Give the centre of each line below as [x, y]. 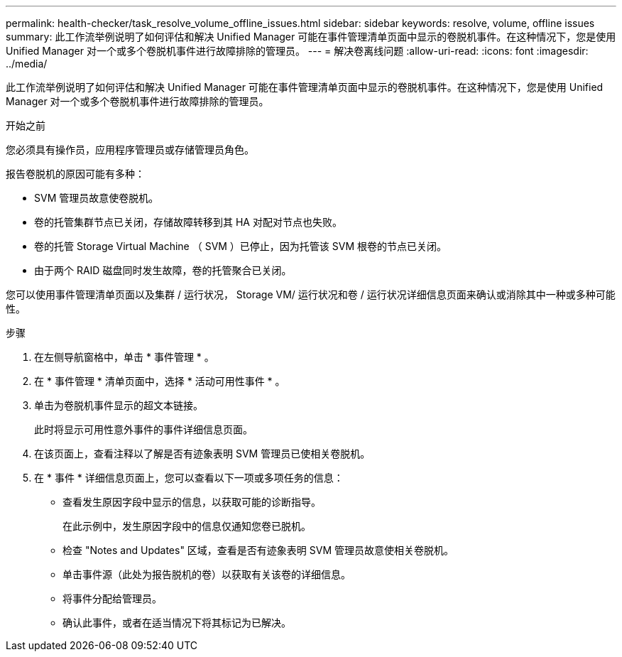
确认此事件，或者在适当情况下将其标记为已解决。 [177, 623]
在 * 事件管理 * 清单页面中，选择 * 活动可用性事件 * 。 [160, 381]
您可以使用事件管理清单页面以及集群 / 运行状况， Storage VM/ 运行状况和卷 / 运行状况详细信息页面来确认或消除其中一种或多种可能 [311, 294]
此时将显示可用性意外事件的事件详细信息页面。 [143, 429]
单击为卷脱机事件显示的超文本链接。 [119, 405]
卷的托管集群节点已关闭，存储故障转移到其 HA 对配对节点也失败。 [188, 222]
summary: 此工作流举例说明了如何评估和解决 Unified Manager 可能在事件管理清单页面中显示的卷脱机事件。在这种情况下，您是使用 [311, 37]
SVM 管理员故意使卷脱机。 [97, 198]
